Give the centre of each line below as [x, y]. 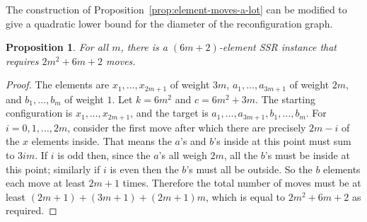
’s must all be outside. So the [249, 169]
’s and [193, 141]
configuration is [39, 113]
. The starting [285, 99]
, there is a [144, 47]
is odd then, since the [104, 155]
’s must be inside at [307, 155]
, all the [241, 155]
